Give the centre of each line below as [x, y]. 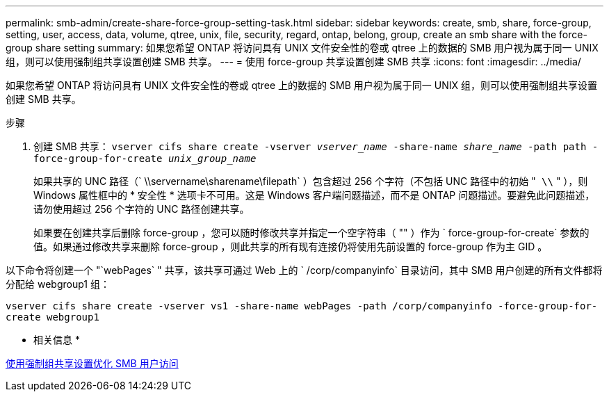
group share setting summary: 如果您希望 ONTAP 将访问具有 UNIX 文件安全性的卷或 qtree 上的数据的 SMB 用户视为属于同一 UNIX [302, 48]
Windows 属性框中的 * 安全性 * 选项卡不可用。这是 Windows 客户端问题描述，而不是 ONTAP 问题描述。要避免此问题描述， [314, 195]
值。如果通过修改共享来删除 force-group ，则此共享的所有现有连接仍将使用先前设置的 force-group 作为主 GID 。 [291, 246]
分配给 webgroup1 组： [58, 284]
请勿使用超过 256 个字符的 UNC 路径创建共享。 [141, 209]
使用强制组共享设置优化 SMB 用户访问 [92, 363]
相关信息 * [57, 340]
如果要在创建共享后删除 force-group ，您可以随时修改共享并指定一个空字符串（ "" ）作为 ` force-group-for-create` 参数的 [311, 233]
